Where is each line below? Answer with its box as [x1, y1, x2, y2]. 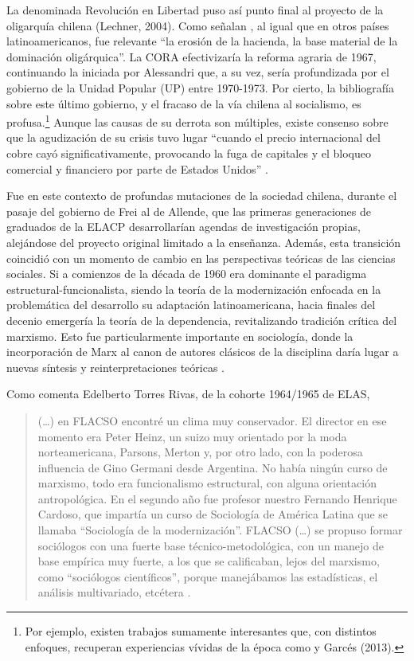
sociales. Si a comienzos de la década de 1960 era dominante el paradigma [6, 265, 367, 282]
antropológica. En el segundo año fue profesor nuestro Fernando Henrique [37, 490, 397, 507]
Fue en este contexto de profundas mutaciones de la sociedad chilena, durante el [6, 187, 397, 204]
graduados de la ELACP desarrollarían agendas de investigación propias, [6, 218, 361, 235]
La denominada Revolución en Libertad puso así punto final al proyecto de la [6, 2, 384, 18]
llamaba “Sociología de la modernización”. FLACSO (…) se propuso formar [37, 522, 403, 538]
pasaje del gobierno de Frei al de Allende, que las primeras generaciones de [6, 202, 372, 219]
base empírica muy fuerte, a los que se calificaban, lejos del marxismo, [37, 553, 380, 569]
